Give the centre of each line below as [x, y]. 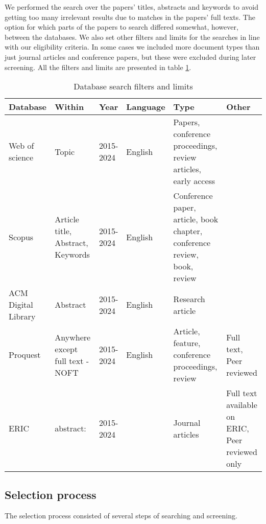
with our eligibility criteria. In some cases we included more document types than [132, 47]
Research [189, 299]
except [66, 349]
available [242, 405]
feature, [187, 343]
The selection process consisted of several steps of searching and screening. [121, 516]
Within [69, 107]
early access [194, 181]
